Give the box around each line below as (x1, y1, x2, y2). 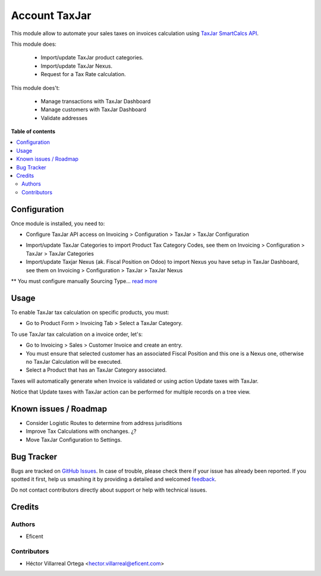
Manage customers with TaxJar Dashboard (40, 106, 147, 113)
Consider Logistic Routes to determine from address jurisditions (26, 419, 182, 426)
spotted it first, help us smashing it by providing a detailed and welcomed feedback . (11, 476, 217, 483)
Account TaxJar (11, 9, 92, 22)
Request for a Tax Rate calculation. (40, 71, 126, 78)
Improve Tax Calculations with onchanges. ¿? (26, 428, 137, 435)
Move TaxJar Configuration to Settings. (26, 436, 122, 443)
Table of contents (11, 128, 56, 135)
